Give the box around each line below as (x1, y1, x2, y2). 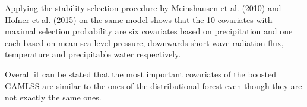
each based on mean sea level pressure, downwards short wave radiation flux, (5, 36, 284, 48)
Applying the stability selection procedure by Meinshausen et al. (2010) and (5, 2, 281, 14)
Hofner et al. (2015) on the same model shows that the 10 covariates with (5, 13, 273, 25)
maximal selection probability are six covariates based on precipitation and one (5, 25, 293, 37)
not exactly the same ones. (5, 91, 102, 103)
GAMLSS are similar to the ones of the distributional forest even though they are (5, 79, 302, 92)
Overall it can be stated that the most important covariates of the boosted (5, 67, 276, 80)
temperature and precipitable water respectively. (5, 48, 181, 60)
